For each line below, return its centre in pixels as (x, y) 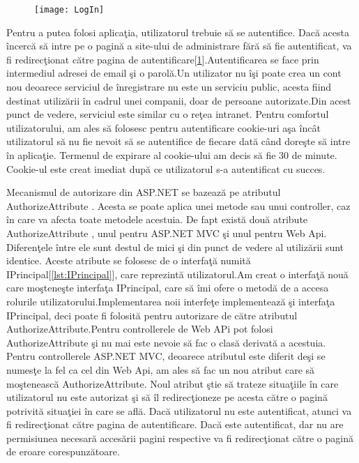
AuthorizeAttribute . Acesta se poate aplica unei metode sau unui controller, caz (178, 205)
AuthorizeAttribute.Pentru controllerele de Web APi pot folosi (140, 329)
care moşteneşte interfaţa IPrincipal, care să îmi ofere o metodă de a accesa (168, 288)
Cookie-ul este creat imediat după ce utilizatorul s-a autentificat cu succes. (166, 168)
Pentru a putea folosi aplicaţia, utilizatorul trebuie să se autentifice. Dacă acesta (178, 32)
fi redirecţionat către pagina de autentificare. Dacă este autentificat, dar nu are (175, 424)
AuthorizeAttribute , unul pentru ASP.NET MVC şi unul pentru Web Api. (167, 233)
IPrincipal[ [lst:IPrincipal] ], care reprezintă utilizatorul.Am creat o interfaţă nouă (177, 274)
